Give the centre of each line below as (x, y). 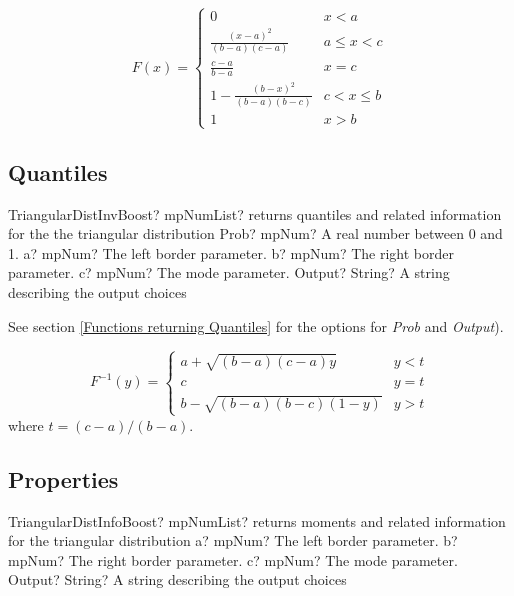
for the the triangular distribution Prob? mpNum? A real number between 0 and (255, 233)
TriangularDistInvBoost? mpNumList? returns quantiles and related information (255, 213)
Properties (63, 478)
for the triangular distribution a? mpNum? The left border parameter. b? (233, 540)
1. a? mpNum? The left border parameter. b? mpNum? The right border (231, 252)
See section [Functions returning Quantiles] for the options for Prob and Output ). (256, 325)
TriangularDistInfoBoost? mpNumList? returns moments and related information (257, 520)
